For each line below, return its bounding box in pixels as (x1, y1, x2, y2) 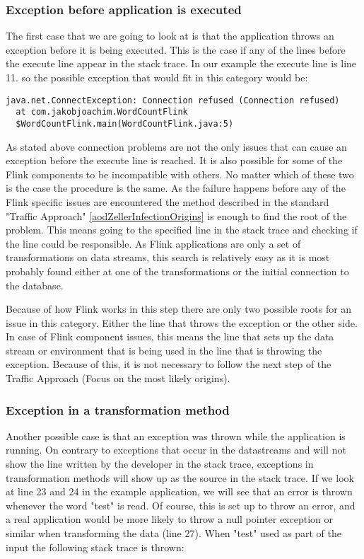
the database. (6, 277, 64, 292)
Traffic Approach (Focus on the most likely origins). (6, 371, 230, 386)
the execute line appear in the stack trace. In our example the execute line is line (6, 56, 357, 71)
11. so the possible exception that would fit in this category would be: (6, 70, 308, 84)
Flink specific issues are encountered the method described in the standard (6, 194, 329, 209)
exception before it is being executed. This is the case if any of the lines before (6, 42, 346, 57)
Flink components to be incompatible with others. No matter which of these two (6, 166, 354, 181)
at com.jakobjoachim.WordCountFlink (16, 107, 188, 117)
